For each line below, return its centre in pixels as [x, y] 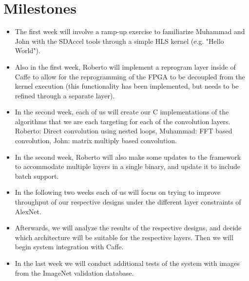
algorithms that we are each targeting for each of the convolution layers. [123, 121]
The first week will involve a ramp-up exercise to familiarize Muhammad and [130, 31]
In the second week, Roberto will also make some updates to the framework [128, 157]
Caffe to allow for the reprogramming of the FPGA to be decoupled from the [130, 76]
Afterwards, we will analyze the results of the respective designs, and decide [128, 228]
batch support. [37, 176]
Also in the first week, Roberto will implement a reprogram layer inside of [125, 66]
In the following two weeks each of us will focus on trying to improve [118, 192]
